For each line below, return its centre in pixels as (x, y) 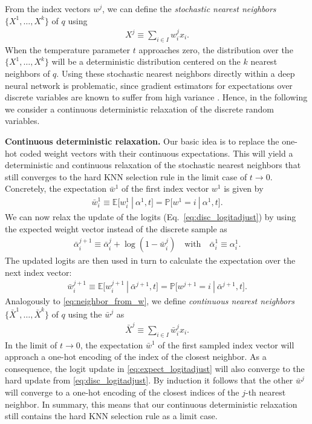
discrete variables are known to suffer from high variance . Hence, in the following (156, 97)
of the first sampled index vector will (226, 344)
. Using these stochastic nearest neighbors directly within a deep (176, 73)
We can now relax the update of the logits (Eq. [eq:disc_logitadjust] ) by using (151, 216)
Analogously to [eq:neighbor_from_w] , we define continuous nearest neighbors (150, 301)
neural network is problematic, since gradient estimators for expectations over (149, 85)
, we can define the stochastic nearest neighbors (189, 8)
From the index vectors (48, 8)
